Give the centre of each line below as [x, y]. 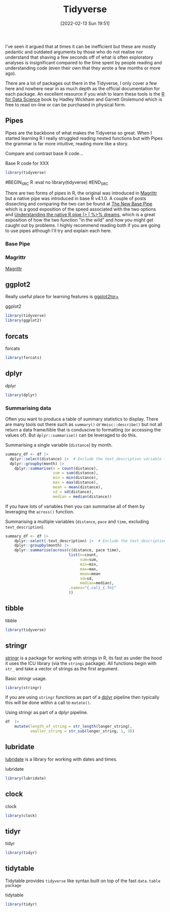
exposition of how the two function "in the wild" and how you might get [79, 220]
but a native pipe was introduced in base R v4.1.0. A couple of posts [76, 199]
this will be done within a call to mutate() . [48, 703]
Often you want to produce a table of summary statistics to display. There [82, 419]
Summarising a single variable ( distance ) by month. [59, 445]
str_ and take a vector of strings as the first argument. [62, 668]
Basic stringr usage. [26, 678]
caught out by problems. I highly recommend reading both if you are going [83, 225]
